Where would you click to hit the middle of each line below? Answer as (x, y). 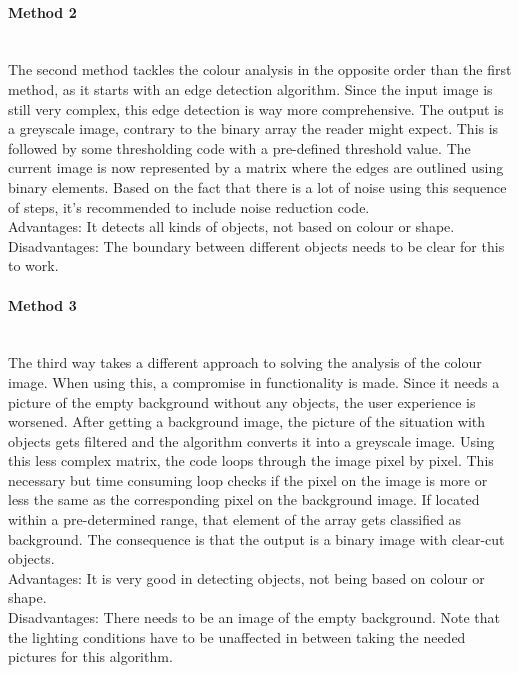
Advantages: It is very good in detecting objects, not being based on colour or (246, 577)
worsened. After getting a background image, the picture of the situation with (247, 421)
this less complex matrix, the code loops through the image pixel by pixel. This (251, 460)
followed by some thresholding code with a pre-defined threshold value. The (239, 147)
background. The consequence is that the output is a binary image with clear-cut (256, 538)
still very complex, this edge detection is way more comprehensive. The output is (256, 108)
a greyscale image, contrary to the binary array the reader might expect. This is (253, 128)
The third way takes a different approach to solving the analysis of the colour (245, 362)
